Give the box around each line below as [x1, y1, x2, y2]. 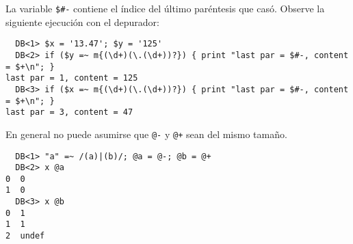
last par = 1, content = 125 [5, 73, 138, 83]
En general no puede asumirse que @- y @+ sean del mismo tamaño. [5, 126, 287, 141]
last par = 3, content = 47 [5, 107, 133, 118]
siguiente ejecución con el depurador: [5, 14, 159, 29]
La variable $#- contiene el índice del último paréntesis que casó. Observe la [5, 1, 325, 15]
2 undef [5, 231, 45, 241]
